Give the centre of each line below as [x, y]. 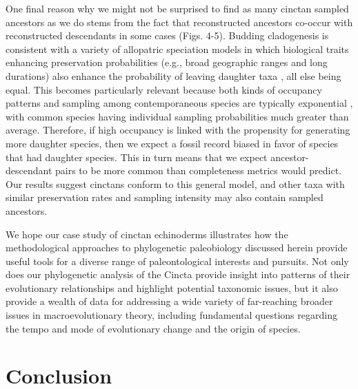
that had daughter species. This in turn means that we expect [137, 157]
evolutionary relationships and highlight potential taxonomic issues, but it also [172, 287]
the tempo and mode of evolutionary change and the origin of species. [153, 328]
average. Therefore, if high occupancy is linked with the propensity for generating [178, 130]
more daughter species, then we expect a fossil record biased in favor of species [172, 143]
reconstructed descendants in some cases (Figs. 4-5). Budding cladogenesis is [167, 35]
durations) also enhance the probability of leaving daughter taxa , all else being [173, 75]
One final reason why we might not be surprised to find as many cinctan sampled [177, 8]
